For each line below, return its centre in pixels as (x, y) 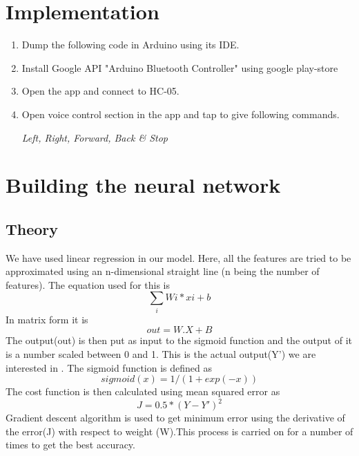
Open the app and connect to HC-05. (100, 91)
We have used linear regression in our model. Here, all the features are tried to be (178, 257)
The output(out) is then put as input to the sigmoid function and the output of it (179, 340)
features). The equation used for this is (88, 284)
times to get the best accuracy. (70, 445)
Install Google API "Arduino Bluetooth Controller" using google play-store (180, 67)
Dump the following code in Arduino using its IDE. (130, 45)
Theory (32, 228)
